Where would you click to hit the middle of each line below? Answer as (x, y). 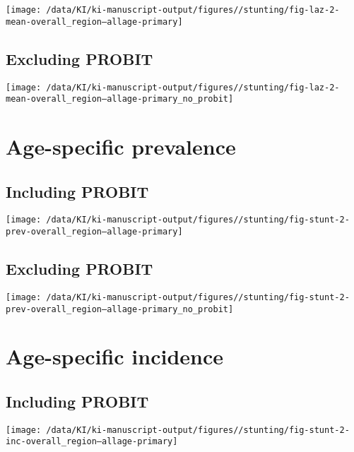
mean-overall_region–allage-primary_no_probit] (120, 99)
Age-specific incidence (115, 356)
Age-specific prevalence (121, 147)
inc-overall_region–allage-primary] (92, 442)
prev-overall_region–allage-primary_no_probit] (120, 309)
